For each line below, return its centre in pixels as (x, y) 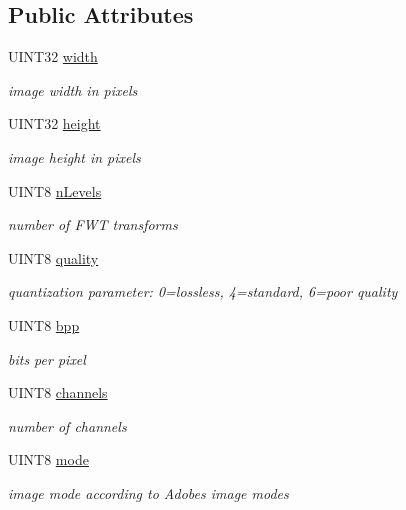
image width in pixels (73, 89)
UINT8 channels (58, 392)
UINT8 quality (53, 257)
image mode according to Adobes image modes (148, 492)
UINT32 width (53, 56)
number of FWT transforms (93, 224)
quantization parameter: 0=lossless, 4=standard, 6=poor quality (203, 291)
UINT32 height (54, 123)
